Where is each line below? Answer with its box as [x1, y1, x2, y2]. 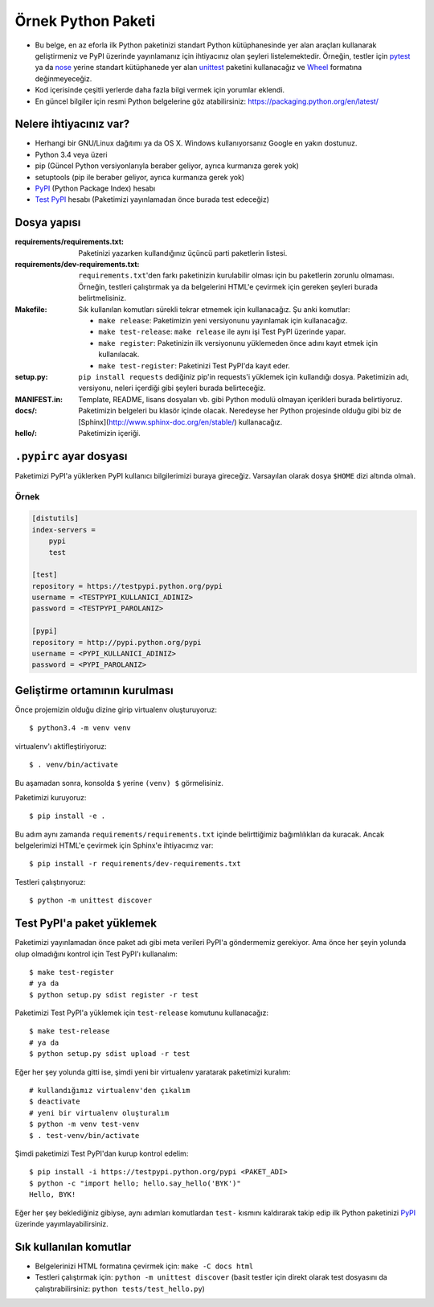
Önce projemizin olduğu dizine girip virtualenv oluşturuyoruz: [14, 705, 217, 714]
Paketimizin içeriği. [78, 428, 141, 438]
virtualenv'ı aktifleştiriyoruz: [14, 741, 108, 751]
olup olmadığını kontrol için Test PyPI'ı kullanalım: [14, 949, 178, 959]
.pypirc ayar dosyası [14, 449, 128, 462]
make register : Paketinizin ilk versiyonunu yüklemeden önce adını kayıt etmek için [98, 338, 378, 347]
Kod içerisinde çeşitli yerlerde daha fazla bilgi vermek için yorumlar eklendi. [35, 85, 285, 95]
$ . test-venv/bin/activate [29, 1131, 140, 1140]
